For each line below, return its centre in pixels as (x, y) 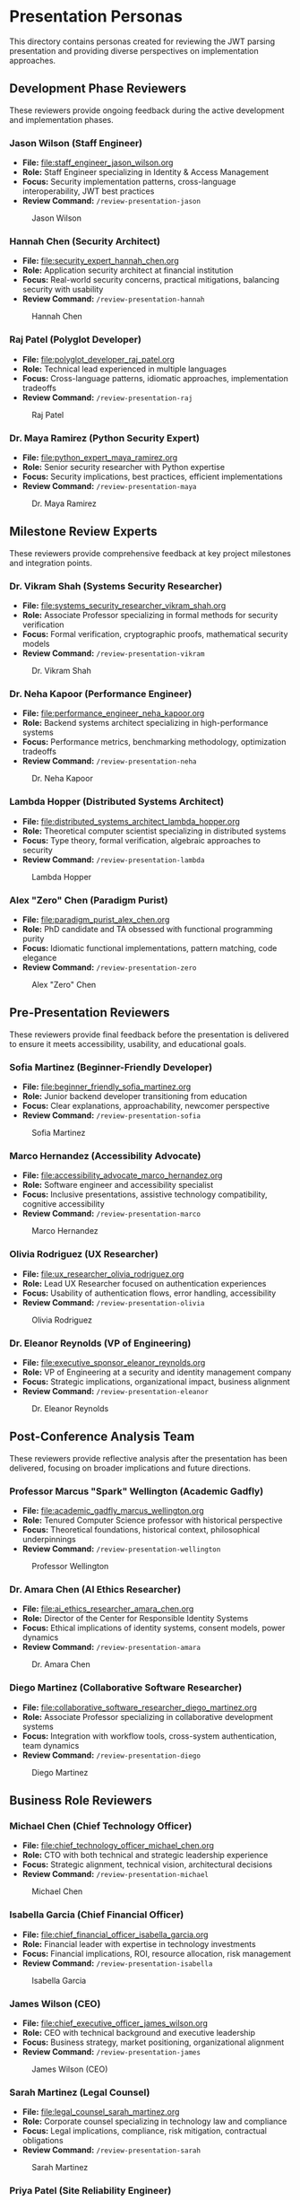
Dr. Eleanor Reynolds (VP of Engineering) (100, 1343)
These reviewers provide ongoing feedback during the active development (147, 110)
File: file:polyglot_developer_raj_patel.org (98, 359)
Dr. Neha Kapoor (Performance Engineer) (101, 694)
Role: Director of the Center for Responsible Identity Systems (135, 1619)
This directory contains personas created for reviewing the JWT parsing (142, 41)
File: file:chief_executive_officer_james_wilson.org (115, 2023)
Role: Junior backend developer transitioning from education (135, 1096)
